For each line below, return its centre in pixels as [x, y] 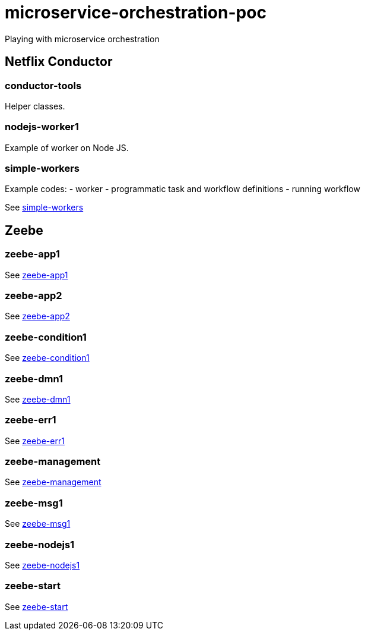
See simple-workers [44, 208]
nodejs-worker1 [42, 127]
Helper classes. [35, 106]
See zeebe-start [36, 606]
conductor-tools [43, 85]
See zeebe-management [53, 482]
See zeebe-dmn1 [38, 399]
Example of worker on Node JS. [67, 147]
